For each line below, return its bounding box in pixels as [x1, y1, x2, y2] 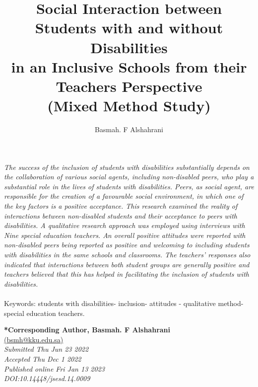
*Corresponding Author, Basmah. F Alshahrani [4, 324, 171, 335]
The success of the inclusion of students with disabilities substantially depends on [4, 161, 250, 172]
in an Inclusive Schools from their [11, 56, 247, 77]
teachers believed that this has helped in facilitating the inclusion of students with [4, 269, 249, 279]
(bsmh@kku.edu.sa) [4, 334, 64, 344]
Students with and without [35, 17, 223, 38]
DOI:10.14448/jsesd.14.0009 [4, 373, 90, 384]
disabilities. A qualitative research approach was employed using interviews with [4, 220, 245, 231]
